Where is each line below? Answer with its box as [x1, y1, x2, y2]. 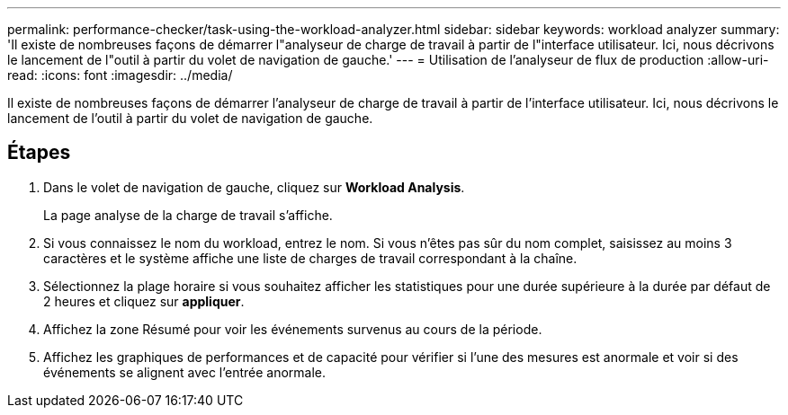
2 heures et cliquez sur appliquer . [43, 293, 245, 309]
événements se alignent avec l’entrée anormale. [43, 364, 327, 380]
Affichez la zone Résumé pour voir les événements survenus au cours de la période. [43, 321, 542, 337]
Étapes [7, 141, 71, 164]
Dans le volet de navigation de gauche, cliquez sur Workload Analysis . [43, 179, 465, 195]
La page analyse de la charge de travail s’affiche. [43, 207, 333, 223]
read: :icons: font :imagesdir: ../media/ [7, 67, 233, 83]
